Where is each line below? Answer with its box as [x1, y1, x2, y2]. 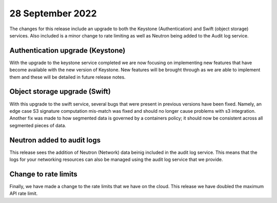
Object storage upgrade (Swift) [9, 87, 111, 96]
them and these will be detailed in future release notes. [9, 74, 126, 80]
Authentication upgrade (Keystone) [9, 46, 126, 55]
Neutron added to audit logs [9, 136, 101, 145]
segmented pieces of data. [9, 122, 67, 128]
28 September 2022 [9, 8, 97, 19]
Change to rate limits [9, 170, 77, 178]
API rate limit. [9, 190, 38, 197]
